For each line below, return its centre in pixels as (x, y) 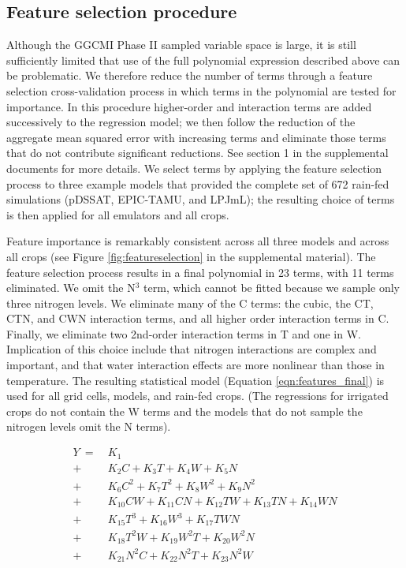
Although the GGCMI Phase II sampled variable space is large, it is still (181, 45)
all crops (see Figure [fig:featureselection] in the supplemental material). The (191, 256)
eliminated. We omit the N (71, 288)
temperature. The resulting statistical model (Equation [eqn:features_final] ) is (196, 380)
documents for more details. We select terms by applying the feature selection (194, 168)
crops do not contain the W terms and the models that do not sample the (184, 411)
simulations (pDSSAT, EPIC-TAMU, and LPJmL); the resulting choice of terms (201, 199)
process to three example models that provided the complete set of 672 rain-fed (198, 183)
